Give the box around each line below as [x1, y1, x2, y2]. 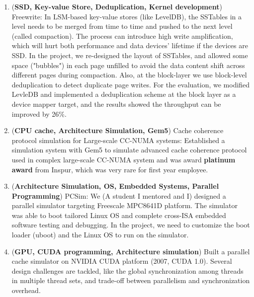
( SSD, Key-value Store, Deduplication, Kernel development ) [11, 1, 222, 11]
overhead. [11, 285, 41, 296]
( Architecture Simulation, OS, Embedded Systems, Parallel [11, 181, 219, 191]
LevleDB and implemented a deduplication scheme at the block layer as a [11, 89, 236, 99]
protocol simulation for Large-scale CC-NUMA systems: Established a [11, 135, 225, 145]
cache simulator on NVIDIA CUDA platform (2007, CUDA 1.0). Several [11, 256, 232, 266]
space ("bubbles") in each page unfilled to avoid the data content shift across [11, 60, 245, 70]
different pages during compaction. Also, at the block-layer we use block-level [11, 70, 247, 80]
